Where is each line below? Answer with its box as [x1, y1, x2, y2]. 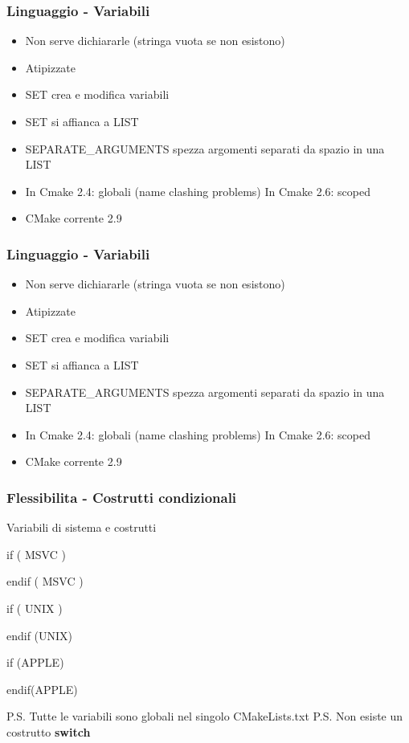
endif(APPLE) [6, 680, 78, 697]
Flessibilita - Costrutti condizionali [6, 487, 237, 507]
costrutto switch [6, 723, 91, 740]
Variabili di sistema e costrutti [6, 519, 157, 536]
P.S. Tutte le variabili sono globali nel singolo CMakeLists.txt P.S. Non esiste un [6, 708, 403, 725]
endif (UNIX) [6, 627, 73, 643]
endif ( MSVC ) [6, 573, 84, 590]
